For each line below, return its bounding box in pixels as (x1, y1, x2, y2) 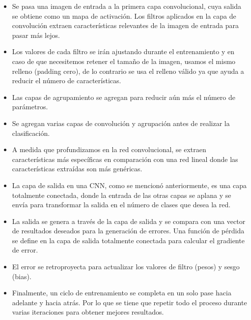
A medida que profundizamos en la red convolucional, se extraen (12, 144, 206, 155)
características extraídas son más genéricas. (12, 163, 142, 174)
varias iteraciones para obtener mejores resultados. (12, 307, 164, 317)
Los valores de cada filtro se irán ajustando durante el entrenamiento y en (12, 46, 234, 57)
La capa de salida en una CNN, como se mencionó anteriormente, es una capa (12, 180, 247, 190)
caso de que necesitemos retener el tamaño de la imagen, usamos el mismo (12, 56, 236, 66)
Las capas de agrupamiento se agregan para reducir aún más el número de (12, 92, 235, 102)
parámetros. (12, 101, 48, 112)
